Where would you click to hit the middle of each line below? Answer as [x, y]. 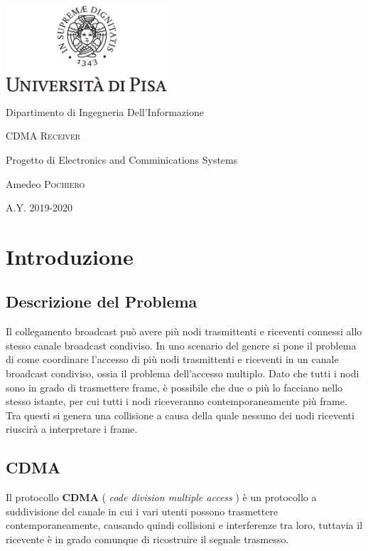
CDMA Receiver [43, 136]
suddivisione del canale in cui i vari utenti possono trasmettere [142, 511]
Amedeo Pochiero [45, 183]
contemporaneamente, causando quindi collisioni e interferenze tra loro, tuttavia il [184, 525]
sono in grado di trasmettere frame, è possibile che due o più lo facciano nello [174, 387]
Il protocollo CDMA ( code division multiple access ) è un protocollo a [161, 497]
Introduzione [70, 256]
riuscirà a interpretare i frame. [72, 429]
